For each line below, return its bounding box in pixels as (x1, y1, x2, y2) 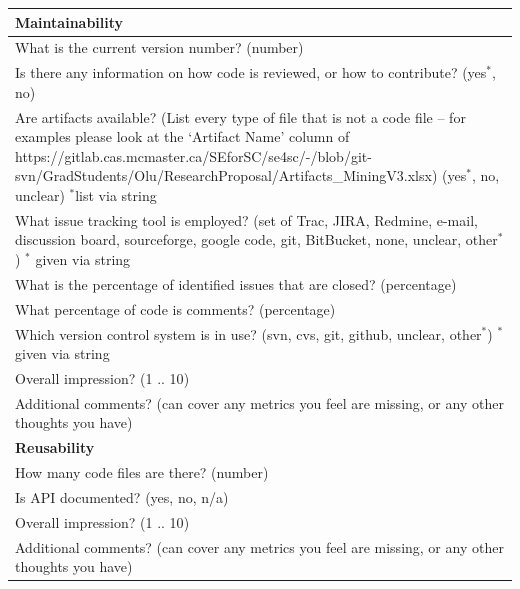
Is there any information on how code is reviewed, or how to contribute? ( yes (15, 62, 487, 83)
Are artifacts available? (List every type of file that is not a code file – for (15, 106, 466, 127)
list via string (75, 185, 157, 205)
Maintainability (15, 11, 124, 32)
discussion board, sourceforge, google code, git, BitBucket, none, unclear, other (15, 229, 498, 250)
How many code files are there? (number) (15, 462, 269, 483)
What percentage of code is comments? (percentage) (15, 298, 336, 319)
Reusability (15, 437, 95, 458)
